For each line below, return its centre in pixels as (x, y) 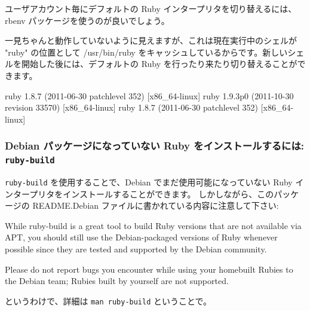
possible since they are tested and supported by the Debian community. (136, 249)
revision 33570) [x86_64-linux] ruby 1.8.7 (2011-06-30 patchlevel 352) (132, 107)
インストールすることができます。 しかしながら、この (168, 193)
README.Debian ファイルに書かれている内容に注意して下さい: (156, 205)
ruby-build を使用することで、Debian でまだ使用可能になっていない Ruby (149, 182)
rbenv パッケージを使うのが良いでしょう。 (87, 20)
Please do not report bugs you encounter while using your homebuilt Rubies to (149, 269)
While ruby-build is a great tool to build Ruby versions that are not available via (153, 225)
